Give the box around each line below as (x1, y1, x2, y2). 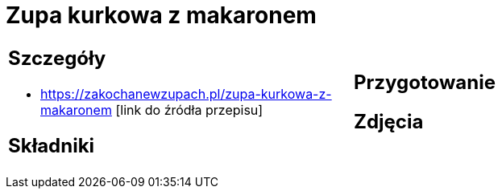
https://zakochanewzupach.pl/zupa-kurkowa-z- (40, 85, 332, 102)
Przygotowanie (354, 70, 496, 94)
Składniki (8, 133, 95, 157)
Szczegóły (8, 46, 106, 70)
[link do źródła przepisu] (115, 101, 263, 118)
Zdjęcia (354, 109, 424, 133)
